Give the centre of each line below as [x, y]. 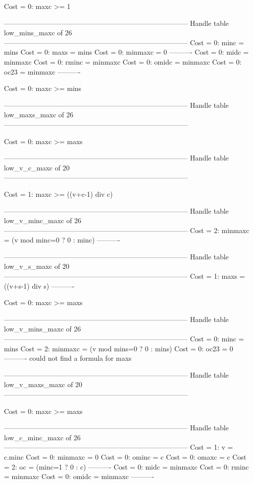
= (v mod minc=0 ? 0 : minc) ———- [62, 240]
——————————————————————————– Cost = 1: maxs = [125, 276]
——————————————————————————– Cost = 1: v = [119, 447]
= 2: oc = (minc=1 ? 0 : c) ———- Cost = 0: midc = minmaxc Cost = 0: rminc [126, 466]
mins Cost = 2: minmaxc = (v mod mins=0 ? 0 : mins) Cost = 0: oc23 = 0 [119, 348]
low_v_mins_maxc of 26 [43, 329]
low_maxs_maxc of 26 [39, 115]
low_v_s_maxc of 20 [37, 266]
